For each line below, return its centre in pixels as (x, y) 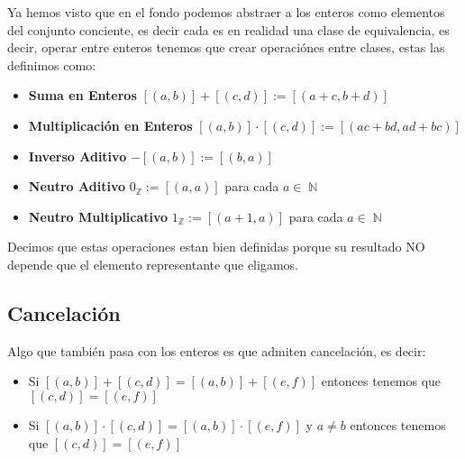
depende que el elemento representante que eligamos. (153, 264)
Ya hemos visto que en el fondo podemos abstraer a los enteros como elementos (226, 12)
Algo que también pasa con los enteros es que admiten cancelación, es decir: (217, 350)
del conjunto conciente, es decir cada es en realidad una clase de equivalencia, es (228, 29)
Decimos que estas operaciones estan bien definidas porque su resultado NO (216, 247)
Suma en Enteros (82, 95)
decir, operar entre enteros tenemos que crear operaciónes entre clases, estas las (226, 47)
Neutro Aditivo (77, 186)
